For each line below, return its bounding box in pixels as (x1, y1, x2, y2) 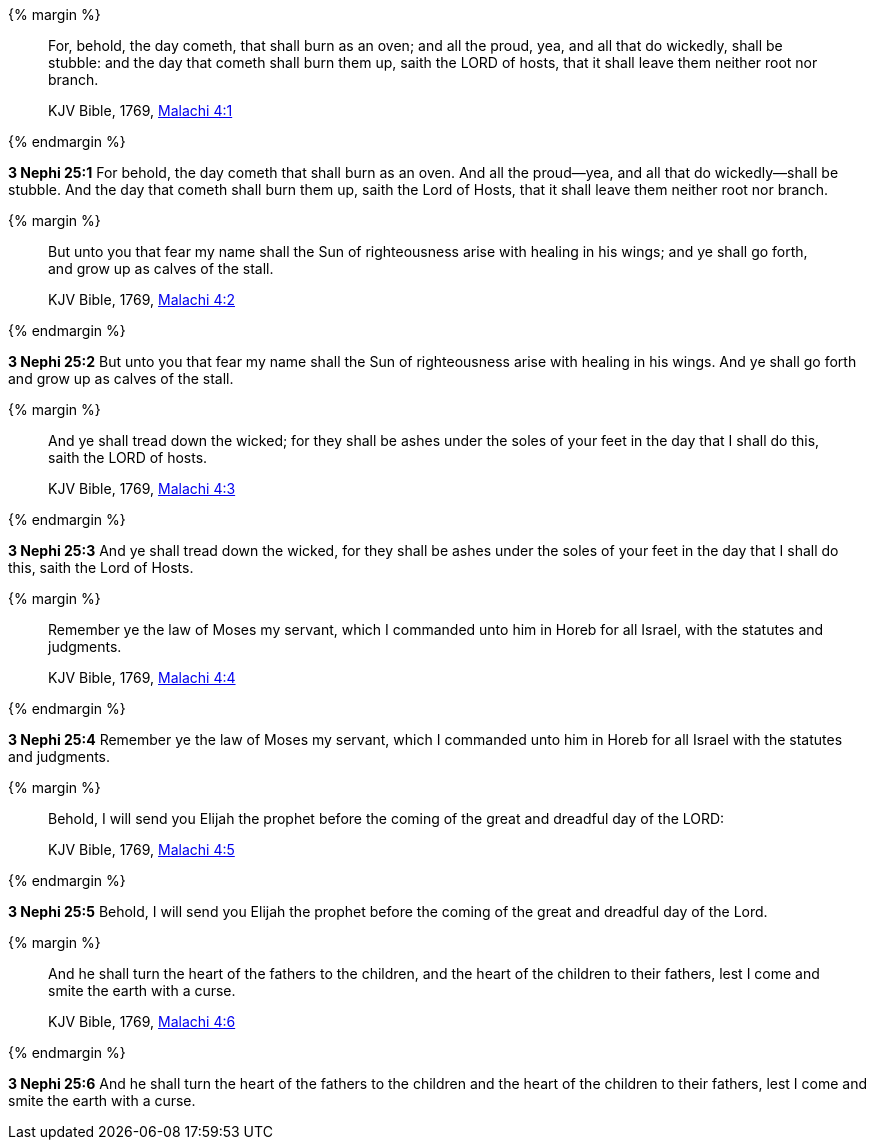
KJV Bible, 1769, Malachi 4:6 (48, 1013, 236, 1030)
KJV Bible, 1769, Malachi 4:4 (48, 669, 236, 686)
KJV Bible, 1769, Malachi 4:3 (48, 480, 236, 497)
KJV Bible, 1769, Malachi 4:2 (48, 291, 236, 308)
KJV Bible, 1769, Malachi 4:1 (48, 102, 233, 119)
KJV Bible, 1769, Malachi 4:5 (48, 841, 235, 858)
